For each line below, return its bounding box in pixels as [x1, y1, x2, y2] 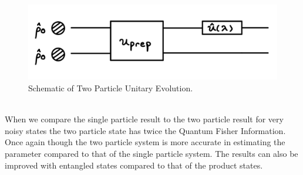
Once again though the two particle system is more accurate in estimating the [5, 136, 285, 148]
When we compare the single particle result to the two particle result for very [5, 113, 284, 125]
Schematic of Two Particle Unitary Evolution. [28, 81, 193, 94]
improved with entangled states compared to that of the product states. [5, 159, 263, 171]
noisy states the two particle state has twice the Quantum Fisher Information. [5, 124, 286, 136]
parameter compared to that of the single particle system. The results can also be [5, 147, 298, 159]
